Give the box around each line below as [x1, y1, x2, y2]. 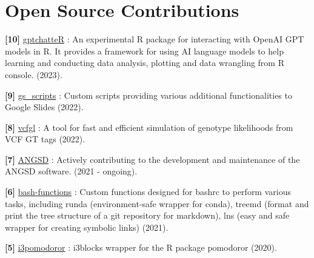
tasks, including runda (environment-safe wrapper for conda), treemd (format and [5, 197, 309, 210]
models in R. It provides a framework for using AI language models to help [5, 44, 284, 57]
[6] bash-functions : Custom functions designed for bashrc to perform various [5, 185, 291, 198]
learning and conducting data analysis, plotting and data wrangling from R [5, 56, 284, 69]
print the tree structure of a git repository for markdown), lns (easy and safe [5, 209, 290, 222]
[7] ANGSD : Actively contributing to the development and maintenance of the [5, 153, 300, 165]
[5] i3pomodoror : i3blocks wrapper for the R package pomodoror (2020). [5, 241, 277, 254]
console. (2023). [5, 68, 62, 81]
